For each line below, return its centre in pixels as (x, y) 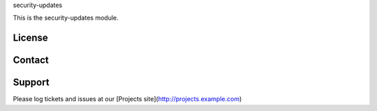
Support (31, 83)
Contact (31, 60)
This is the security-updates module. (66, 18)
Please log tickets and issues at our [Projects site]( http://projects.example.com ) (127, 99)
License (30, 38)
